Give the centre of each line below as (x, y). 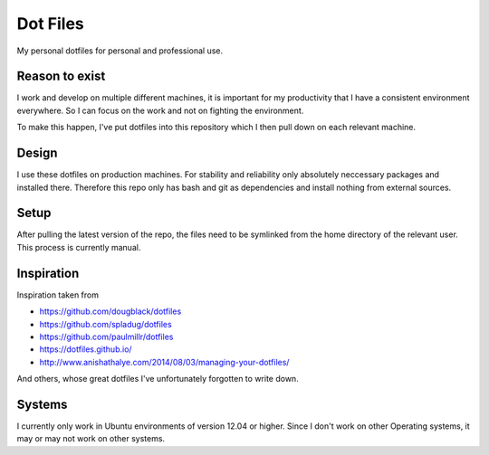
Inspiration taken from (58, 295)
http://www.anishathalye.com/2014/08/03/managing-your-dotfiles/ (164, 362)
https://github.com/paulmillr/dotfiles (106, 337)
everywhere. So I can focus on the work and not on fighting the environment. (160, 110)
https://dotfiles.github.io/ (86, 349)
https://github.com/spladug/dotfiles (105, 324)
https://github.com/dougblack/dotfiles (110, 311)
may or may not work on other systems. (91, 439)
